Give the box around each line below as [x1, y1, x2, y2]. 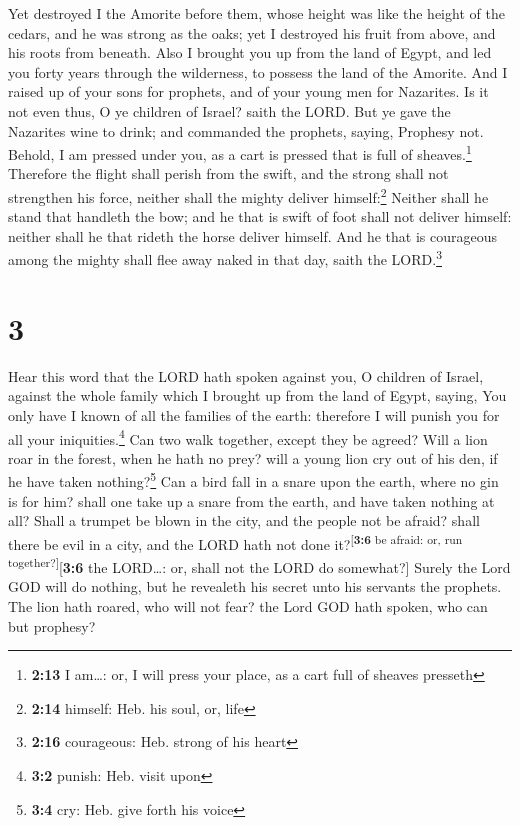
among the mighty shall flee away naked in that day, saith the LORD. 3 [8, 246, 442, 270]
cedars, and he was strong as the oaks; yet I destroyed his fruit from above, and [8, 22, 496, 43]
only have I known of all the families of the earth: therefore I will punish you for [8, 405, 500, 425]
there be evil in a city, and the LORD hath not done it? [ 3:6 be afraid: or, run [8, 530, 463, 554]
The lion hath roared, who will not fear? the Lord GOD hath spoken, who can [8, 595, 488, 616]
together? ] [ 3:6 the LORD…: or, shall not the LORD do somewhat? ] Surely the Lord [8, 554, 511, 577]
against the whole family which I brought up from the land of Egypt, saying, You [8, 385, 507, 406]
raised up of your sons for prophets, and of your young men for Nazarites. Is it [8, 81, 489, 102]
